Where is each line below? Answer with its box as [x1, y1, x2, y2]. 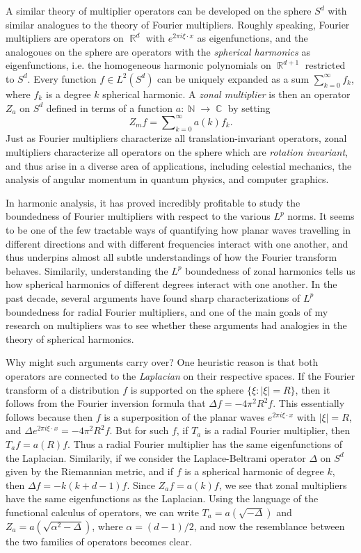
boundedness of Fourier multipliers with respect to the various [6, 209, 271, 223]
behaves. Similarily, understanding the [6, 263, 168, 278]
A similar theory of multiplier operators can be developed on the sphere [6, 3, 312, 17]
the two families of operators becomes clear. [6, 534, 192, 548]
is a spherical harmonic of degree [184, 464, 324, 479]
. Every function [27, 71, 97, 86]
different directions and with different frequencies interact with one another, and [6, 236, 348, 250]
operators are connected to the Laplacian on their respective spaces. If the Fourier [6, 368, 355, 383]
